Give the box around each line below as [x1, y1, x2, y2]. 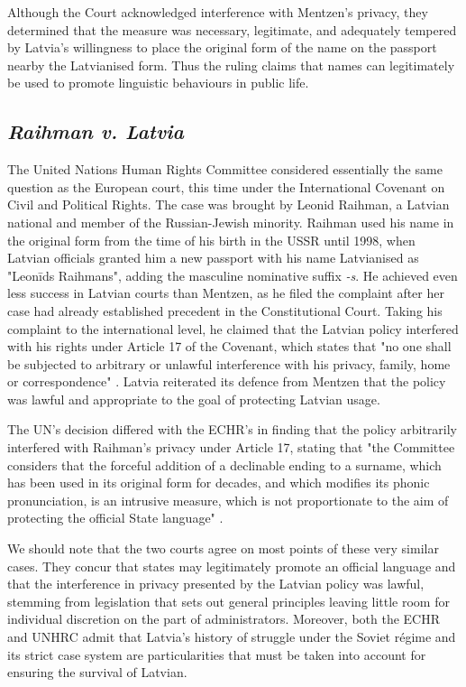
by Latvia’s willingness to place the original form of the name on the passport [7, 38, 437, 57]
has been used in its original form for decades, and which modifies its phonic [7, 473, 430, 492]
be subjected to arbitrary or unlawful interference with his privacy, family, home [7, 354, 451, 373]
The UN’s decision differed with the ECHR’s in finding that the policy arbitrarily [7, 420, 457, 439]
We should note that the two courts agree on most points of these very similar [7, 539, 439, 558]
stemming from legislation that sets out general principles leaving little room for [7, 591, 450, 610]
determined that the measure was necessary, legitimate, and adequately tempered [7, 20, 457, 39]
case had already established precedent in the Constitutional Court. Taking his [7, 301, 443, 320]
